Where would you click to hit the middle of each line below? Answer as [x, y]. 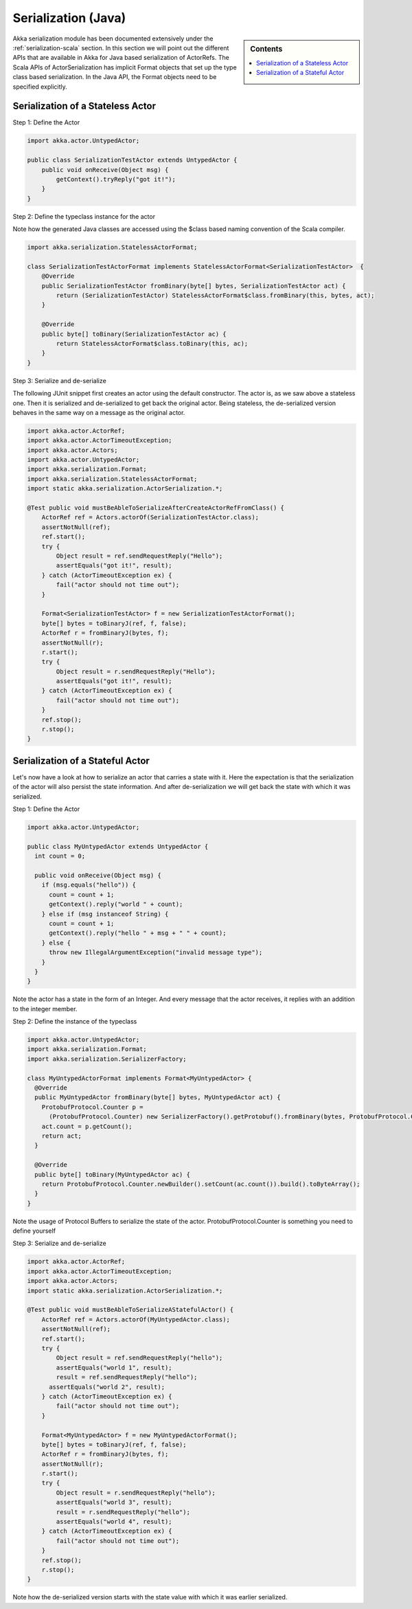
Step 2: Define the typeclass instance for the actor [84, 216]
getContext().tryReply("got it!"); [116, 179]
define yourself [34, 1231]
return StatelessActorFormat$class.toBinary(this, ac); [152, 344]
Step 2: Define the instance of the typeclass [75, 1022]
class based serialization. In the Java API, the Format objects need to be [115, 77]
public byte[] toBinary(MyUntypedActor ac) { [112, 1174]
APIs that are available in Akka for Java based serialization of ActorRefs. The [121, 58]
